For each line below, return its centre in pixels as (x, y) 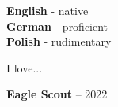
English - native (48, 10)
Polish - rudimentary (59, 41)
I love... (25, 67)
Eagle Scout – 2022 (57, 94)
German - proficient (57, 26)
